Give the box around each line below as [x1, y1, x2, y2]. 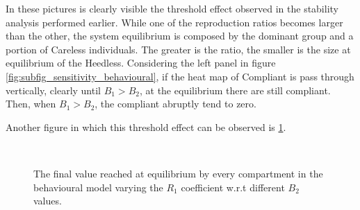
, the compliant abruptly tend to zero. [95, 96, 256, 111]
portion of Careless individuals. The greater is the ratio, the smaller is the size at [6, 42, 351, 56]
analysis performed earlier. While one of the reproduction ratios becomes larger [6, 15, 343, 29]
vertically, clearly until [6, 82, 101, 97]
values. [33, 193, 62, 208]
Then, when [6, 96, 56, 111]
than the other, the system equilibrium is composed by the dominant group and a [6, 28, 354, 43]
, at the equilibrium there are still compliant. [139, 82, 331, 97]
